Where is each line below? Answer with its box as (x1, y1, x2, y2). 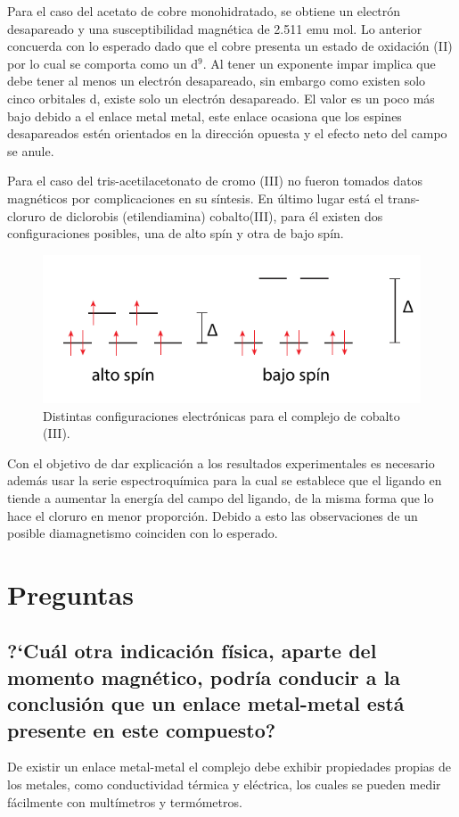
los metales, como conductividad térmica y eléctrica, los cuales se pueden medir (7, 775, 441, 794)
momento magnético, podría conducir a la (7, 663, 401, 690)
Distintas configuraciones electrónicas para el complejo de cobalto (43, 406, 400, 425)
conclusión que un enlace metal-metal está (7, 689, 405, 717)
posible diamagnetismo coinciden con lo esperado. (7, 524, 278, 542)
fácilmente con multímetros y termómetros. (7, 792, 242, 811)
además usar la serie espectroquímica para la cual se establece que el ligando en (7, 471, 442, 490)
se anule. (7, 141, 54, 160)
